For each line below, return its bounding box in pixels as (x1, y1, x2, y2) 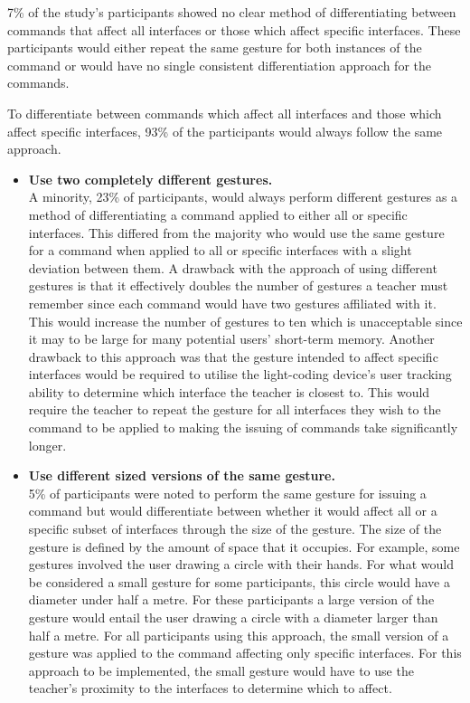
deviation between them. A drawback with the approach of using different (28, 258, 437, 277)
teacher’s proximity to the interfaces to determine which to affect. (28, 679, 392, 698)
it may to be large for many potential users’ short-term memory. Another (28, 329, 435, 348)
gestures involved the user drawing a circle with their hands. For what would (28, 555, 454, 574)
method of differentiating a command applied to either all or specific (28, 204, 408, 223)
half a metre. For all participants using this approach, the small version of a (28, 625, 449, 644)
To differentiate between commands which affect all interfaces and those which (7, 103, 442, 122)
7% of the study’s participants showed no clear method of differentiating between (7, 3, 456, 21)
